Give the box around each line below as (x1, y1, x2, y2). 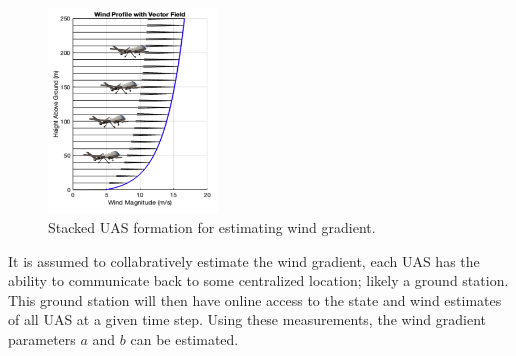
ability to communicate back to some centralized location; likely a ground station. (8, 270, 509, 291)
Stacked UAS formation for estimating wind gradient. (48, 217, 376, 238)
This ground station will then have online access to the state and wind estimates (8, 289, 502, 310)
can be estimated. (130, 329, 239, 350)
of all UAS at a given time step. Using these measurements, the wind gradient (8, 309, 486, 330)
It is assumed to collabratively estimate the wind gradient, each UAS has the (8, 250, 480, 271)
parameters (8, 329, 76, 350)
